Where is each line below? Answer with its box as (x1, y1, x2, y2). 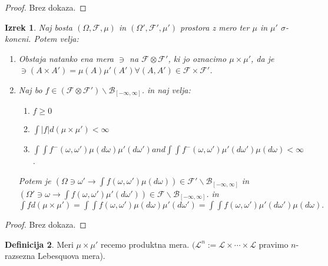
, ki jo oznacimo (168, 52, 227, 64)
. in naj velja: (141, 83, 191, 96)
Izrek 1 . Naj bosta (5, 21, 73, 33)
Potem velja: (34, 32, 79, 45)
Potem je (18, 175, 51, 187)
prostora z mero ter (180, 21, 250, 33)
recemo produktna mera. (101, 238, 190, 250)
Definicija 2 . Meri (5, 238, 74, 250)
